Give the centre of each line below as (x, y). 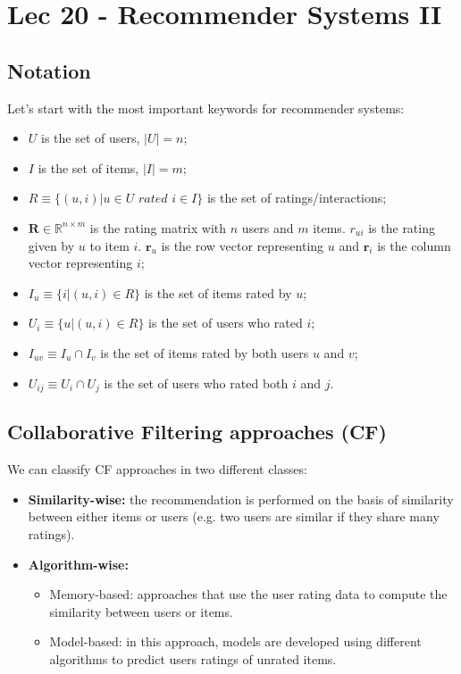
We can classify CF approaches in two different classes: (157, 469)
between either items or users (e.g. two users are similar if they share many (234, 516)
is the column (414, 245)
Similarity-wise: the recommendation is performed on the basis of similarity (241, 499)
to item (109, 245)
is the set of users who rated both (196, 383)
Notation (49, 70)
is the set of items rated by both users (205, 352)
